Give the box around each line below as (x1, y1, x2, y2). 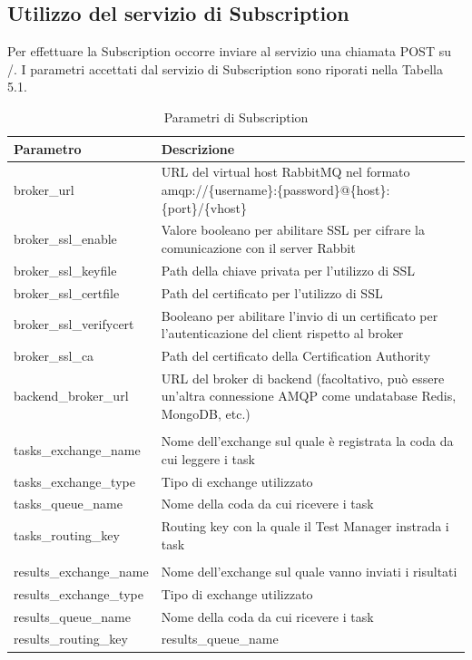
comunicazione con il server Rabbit (161, 238, 356, 257)
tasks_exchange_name (14, 440, 141, 459)
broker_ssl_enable (14, 229, 117, 248)
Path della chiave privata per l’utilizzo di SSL (161, 260, 416, 279)
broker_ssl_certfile (14, 283, 120, 302)
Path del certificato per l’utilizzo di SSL (161, 283, 383, 302)
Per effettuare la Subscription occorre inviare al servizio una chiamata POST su (7, 42, 451, 61)
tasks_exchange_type (14, 471, 135, 490)
